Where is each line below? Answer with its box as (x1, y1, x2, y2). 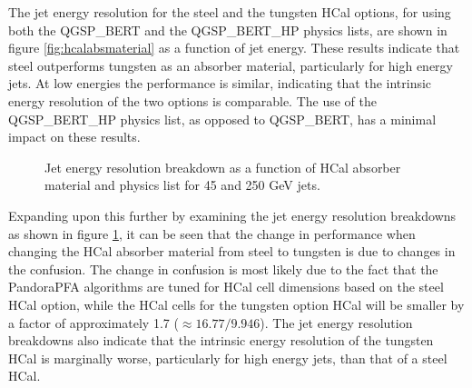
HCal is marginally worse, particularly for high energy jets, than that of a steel (8, 348, 447, 367)
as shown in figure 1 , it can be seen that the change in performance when (8, 224, 416, 243)
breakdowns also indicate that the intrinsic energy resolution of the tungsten (8, 331, 434, 350)
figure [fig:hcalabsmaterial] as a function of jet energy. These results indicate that (8, 38, 460, 57)
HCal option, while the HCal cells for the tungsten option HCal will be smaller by (8, 294, 465, 313)
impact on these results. (8, 127, 141, 146)
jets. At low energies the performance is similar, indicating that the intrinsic (8, 74, 432, 93)
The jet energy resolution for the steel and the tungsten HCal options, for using (8, 3, 451, 21)
